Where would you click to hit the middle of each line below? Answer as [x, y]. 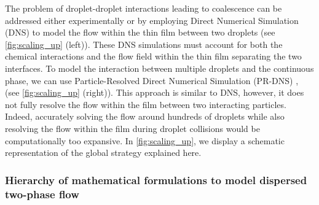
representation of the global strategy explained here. [103, 153]
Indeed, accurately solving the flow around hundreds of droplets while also [145, 116]
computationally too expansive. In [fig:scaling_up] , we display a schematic [145, 140]
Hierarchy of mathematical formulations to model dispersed [156, 180]
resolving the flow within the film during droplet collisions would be [132, 128]
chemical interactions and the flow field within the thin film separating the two [153, 56]
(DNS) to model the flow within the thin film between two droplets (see [140, 32]
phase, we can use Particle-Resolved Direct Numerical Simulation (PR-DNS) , [152, 80]
